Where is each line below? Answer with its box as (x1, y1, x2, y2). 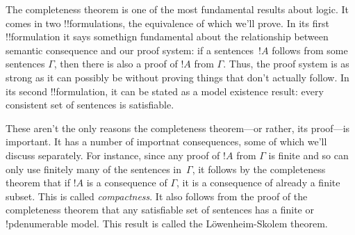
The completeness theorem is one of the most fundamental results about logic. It (6, 2, 349, 16)
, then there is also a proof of (53, 56, 178, 71)
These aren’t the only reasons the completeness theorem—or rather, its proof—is (6, 120, 350, 135)
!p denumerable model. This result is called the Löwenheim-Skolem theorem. (6, 216, 328, 230)
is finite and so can (268, 147, 349, 162)
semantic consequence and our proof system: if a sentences (6, 42, 254, 57)
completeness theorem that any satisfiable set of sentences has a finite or (6, 202, 314, 217)
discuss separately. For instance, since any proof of (6, 147, 220, 162)
